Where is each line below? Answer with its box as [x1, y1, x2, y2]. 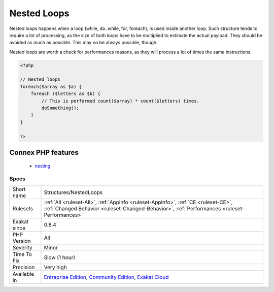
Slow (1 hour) [44, 254, 76, 261]
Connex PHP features [9, 148, 79, 157]
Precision [12, 264, 35, 271]
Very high [44, 264, 67, 271]
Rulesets [12, 205, 33, 212]
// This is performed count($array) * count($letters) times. [41, 98, 200, 104]
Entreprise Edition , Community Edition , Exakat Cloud [44, 273, 169, 280]
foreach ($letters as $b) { [30, 91, 101, 96]
